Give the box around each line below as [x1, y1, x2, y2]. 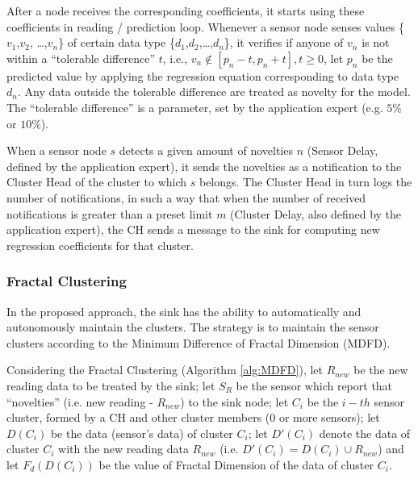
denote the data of [319, 424, 411, 441]
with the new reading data [58, 440, 189, 457]
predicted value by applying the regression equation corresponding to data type [6, 67, 399, 84]
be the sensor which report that [236, 377, 393, 394]
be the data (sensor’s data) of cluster [50, 424, 233, 441]
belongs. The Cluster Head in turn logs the [199, 173, 412, 190]
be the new [353, 361, 408, 378]
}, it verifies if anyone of [224, 34, 344, 51]
